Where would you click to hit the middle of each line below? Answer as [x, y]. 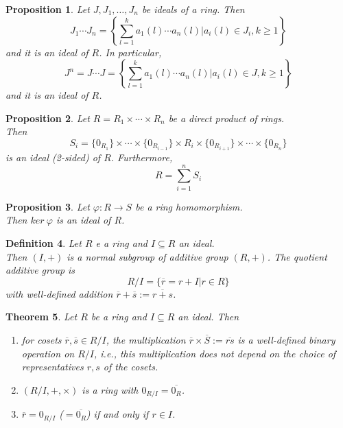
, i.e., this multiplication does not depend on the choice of [215, 353]
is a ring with [110, 389]
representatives [52, 367]
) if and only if [117, 414]
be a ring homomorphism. [189, 206]
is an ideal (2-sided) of [53, 157]
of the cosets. [131, 367]
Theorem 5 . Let [42, 317]
